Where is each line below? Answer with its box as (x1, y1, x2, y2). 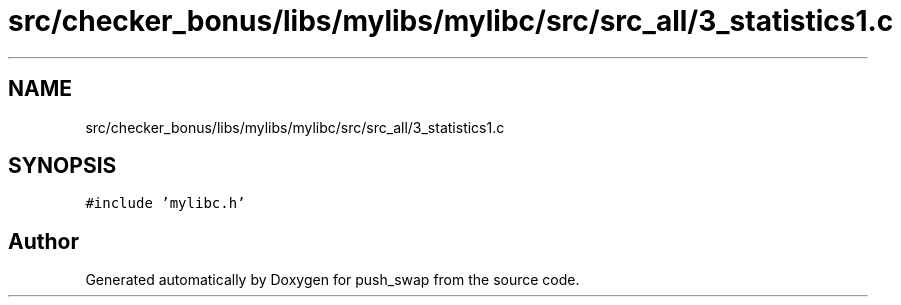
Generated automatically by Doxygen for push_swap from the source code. (85, 271, 580, 289)
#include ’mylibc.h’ (85, 195, 246, 212)
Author (8, 228, 79, 254)
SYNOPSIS (8, 153, 117, 179)
